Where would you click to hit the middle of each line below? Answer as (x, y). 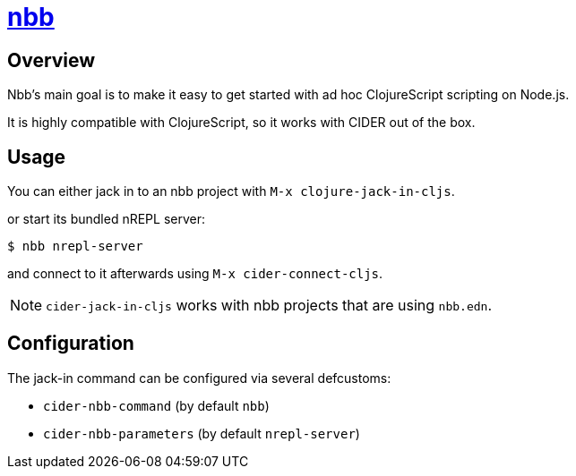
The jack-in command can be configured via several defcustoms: (199, 378)
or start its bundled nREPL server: (107, 219)
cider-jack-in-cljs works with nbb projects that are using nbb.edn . (269, 306)
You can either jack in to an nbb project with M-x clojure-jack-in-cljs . (231, 191)
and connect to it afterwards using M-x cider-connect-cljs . (195, 274)
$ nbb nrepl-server (75, 246)
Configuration (71, 344)
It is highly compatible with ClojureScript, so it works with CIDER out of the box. (241, 123)
